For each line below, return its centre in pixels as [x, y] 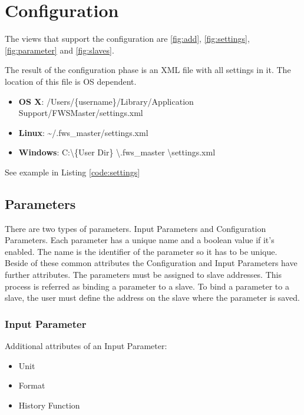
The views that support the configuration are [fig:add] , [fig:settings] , [127, 39]
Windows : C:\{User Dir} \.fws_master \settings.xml [117, 152]
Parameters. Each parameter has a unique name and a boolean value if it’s [140, 240]
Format [32, 385]
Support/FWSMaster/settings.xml [81, 113]
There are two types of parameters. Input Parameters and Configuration [136, 228]
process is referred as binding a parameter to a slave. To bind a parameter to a [147, 286]
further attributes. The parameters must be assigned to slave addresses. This [143, 275]
